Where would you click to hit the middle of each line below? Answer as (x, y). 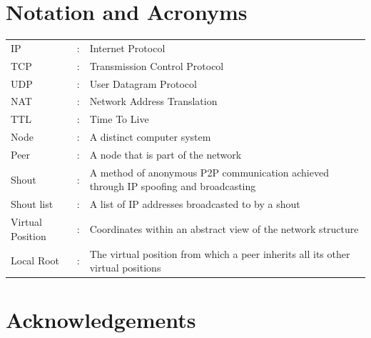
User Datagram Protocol (143, 83)
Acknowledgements (101, 320)
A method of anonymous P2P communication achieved (209, 172)
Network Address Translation (153, 101)
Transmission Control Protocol (157, 65)
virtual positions (125, 268)
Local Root (35, 260)
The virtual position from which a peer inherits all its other (220, 253)
